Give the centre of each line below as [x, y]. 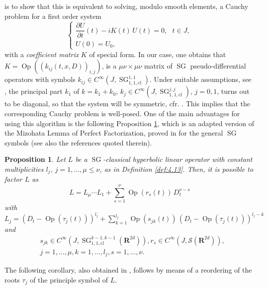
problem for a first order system [53, 16]
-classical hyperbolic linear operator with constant [178, 159]
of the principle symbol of [69, 279]
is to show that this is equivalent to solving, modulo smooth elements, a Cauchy [127, 6]
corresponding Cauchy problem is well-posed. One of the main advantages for [122, 113]
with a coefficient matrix [42, 54]
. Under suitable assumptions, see [201, 79]
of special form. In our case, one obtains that [158, 54]
